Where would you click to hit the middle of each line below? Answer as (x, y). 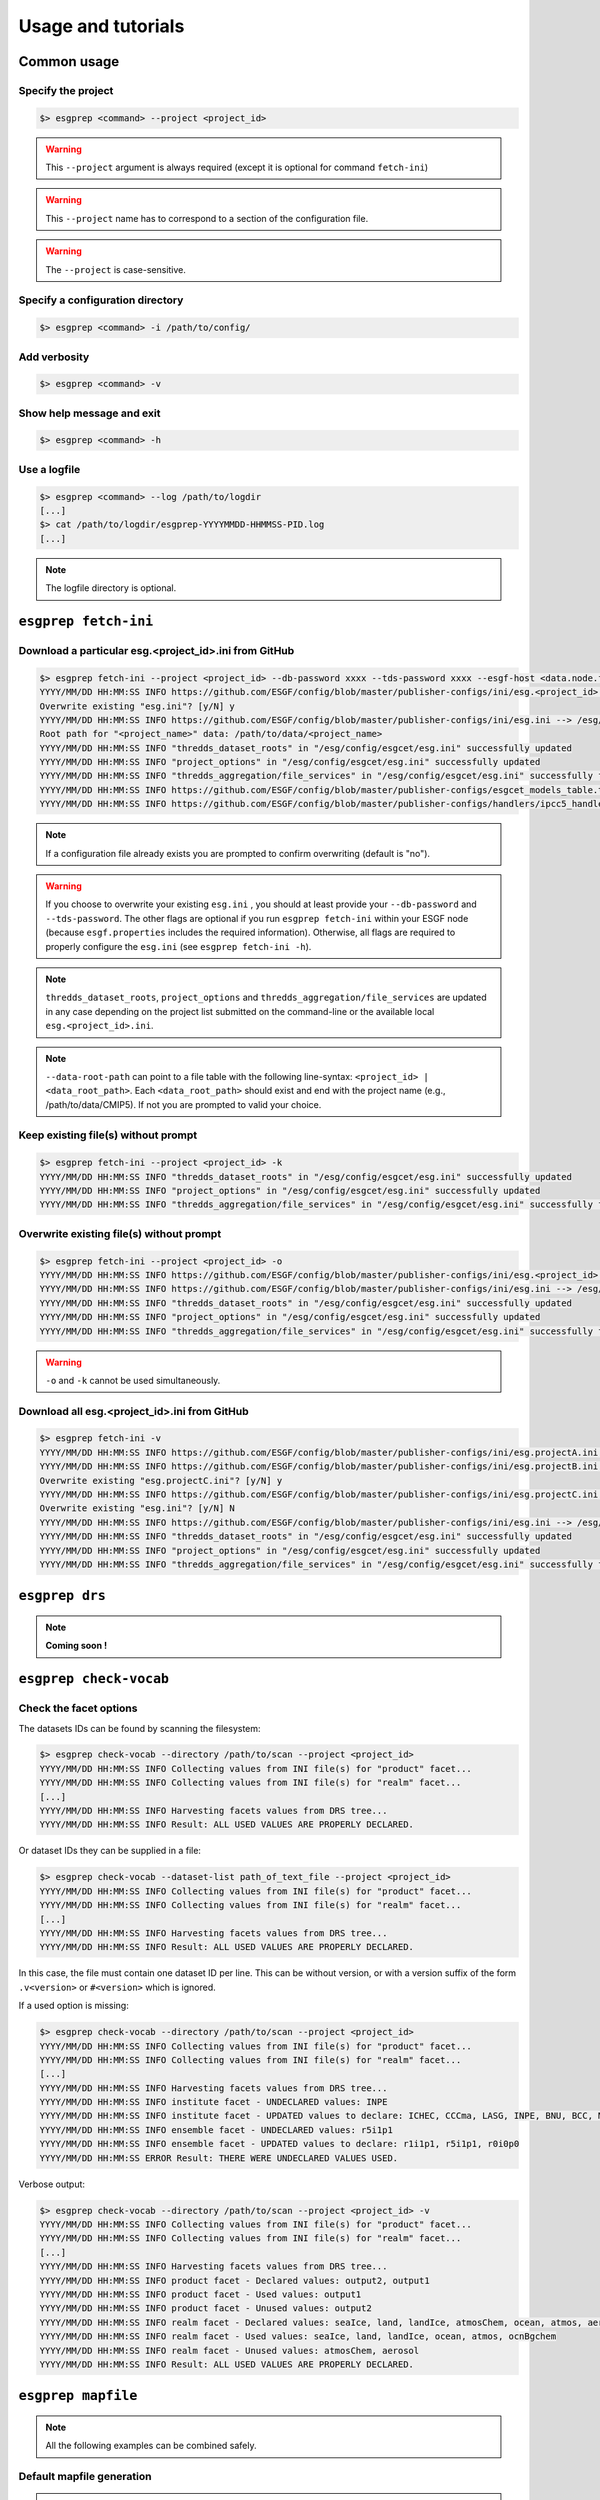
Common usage (69, 61)
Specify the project (66, 90)
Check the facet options (78, 1708)
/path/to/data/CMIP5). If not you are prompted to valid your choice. (183, 1104)
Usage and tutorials (101, 26)
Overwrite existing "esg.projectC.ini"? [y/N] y (161, 1480)
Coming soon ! (76, 1646)
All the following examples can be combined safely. (151, 2446)
